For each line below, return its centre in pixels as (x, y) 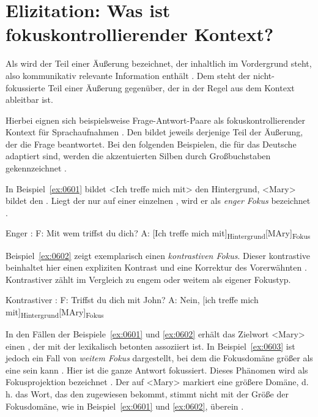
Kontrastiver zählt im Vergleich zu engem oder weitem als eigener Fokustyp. (148, 279)
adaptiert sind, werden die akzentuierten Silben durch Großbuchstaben (138, 156)
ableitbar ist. (29, 100)
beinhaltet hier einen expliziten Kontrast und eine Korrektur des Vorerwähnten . (156, 267)
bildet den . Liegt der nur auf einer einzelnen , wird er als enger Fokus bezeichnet (158, 201)
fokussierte (25, 87)
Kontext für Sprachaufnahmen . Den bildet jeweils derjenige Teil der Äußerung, (154, 132)
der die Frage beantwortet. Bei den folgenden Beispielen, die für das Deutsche (151, 144)
